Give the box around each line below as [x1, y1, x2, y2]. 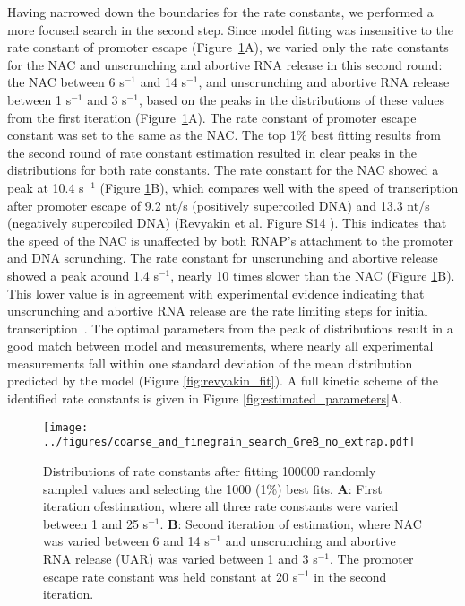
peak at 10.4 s [7, 177, 84, 196]
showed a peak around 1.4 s [7, 265, 159, 284]
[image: [43, 420, 89, 434]
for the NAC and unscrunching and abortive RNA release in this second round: [7, 55, 443, 74]
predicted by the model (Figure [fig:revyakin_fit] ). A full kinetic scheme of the [7, 371, 439, 390]
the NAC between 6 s [7, 73, 125, 91]
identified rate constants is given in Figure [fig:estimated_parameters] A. [7, 389, 403, 408]
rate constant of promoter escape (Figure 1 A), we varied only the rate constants [7, 38, 449, 56]
